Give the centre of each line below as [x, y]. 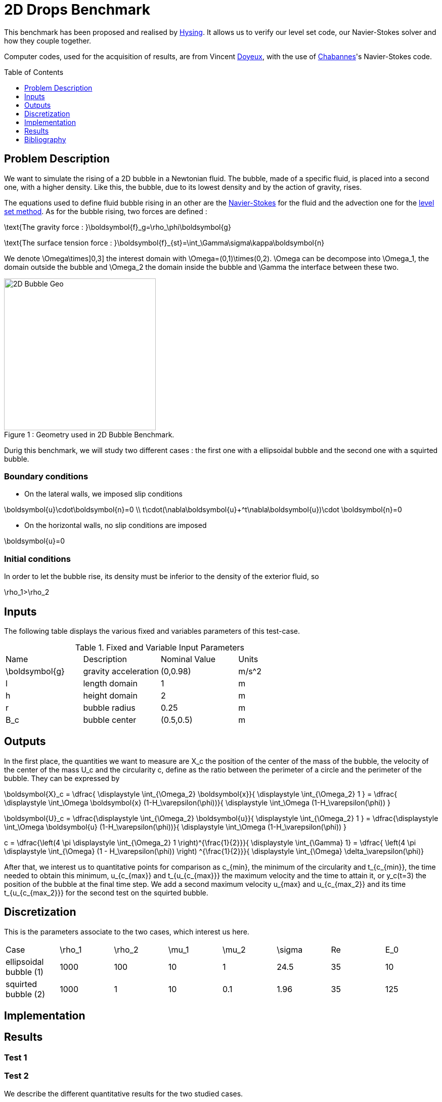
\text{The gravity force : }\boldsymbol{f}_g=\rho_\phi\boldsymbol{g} [118, 227]
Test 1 [16, 1057]
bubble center [110, 720]
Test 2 [16, 1076]
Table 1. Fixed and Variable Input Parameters [160, 647]
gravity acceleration [121, 671]
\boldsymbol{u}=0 [35, 541]
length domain [110, 683]
